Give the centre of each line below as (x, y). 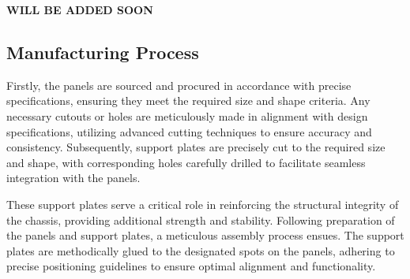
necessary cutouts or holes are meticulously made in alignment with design (187, 115)
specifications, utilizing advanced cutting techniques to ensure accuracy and (189, 131)
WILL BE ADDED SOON (80, 9)
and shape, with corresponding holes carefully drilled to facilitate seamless (186, 162)
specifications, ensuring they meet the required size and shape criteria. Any (188, 100)
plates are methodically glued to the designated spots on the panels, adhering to (201, 250)
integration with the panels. (73, 178)
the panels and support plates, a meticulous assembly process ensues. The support (205, 235)
